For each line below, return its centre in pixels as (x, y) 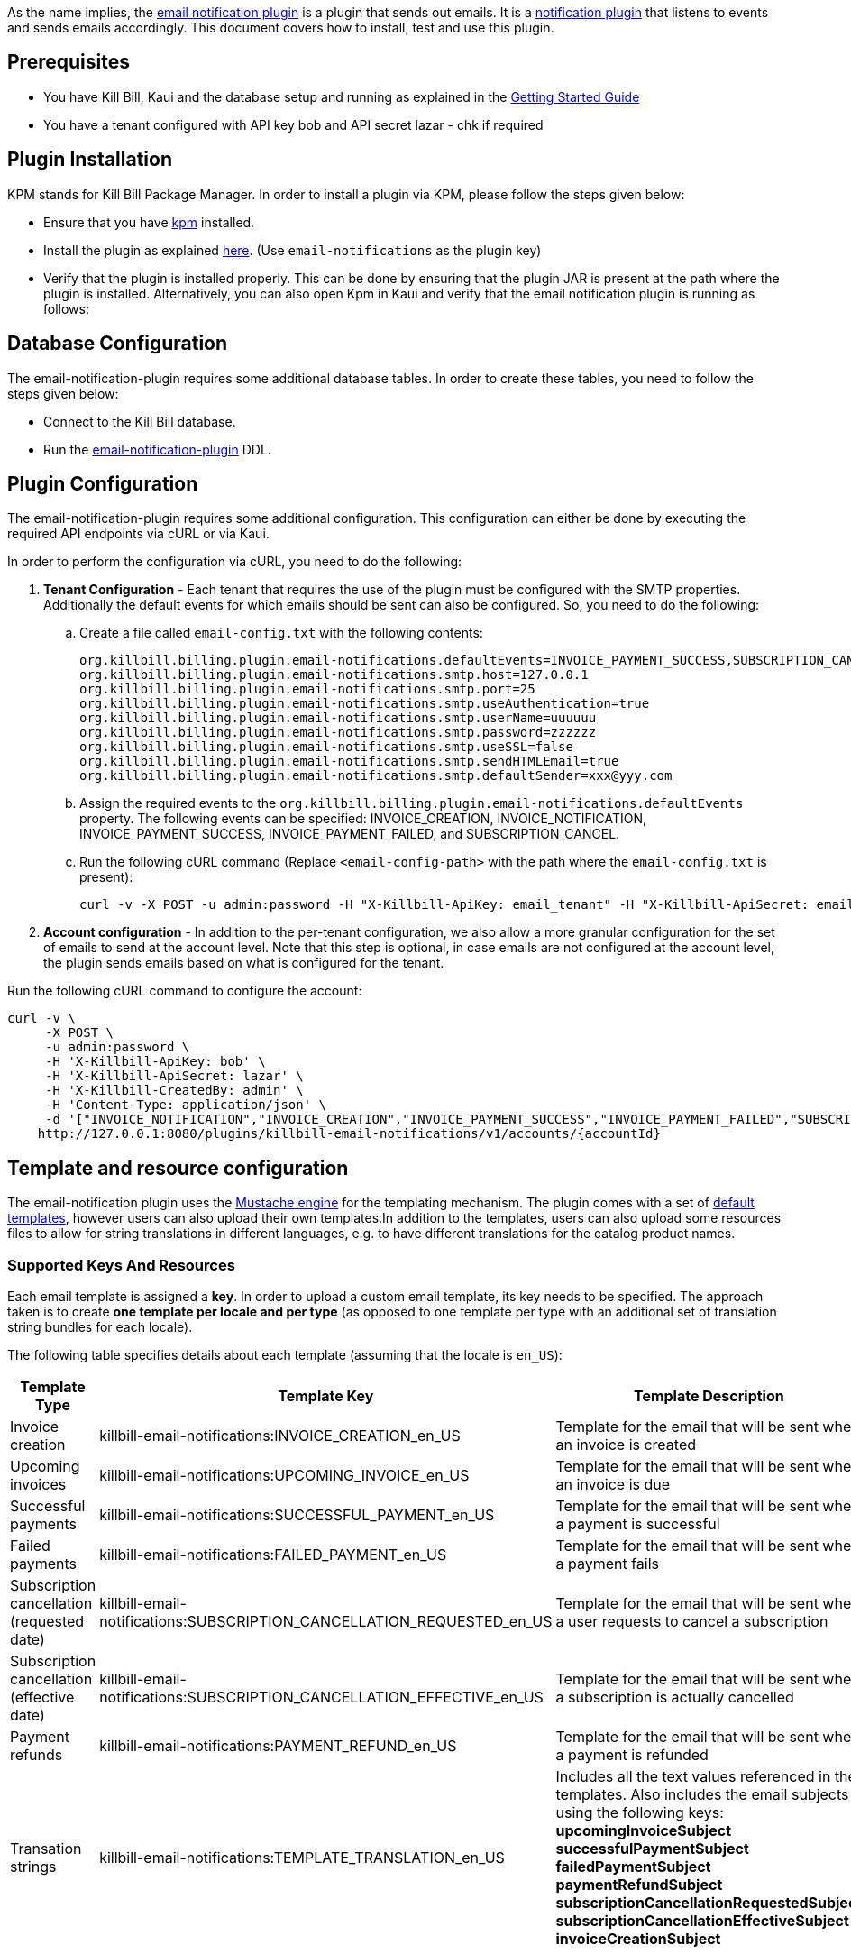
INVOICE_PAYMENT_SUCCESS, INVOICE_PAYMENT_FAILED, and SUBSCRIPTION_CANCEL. (350, 834)
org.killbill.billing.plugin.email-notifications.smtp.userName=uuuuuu (338, 718)
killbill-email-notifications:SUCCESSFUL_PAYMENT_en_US (297, 1514)
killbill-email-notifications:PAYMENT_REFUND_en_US (278, 1745)
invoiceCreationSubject (638, 1938)
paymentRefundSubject (639, 1884)
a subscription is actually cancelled (675, 1697)
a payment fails (608, 1563)
